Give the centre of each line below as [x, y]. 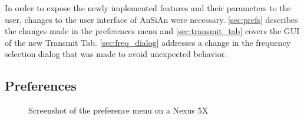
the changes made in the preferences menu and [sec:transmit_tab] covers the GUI [152, 31]
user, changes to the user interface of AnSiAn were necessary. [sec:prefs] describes [151, 19]
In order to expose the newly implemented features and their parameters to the [148, 8]
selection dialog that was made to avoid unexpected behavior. [116, 54]
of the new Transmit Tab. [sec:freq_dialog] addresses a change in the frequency [148, 42]
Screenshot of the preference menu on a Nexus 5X [118, 110]
